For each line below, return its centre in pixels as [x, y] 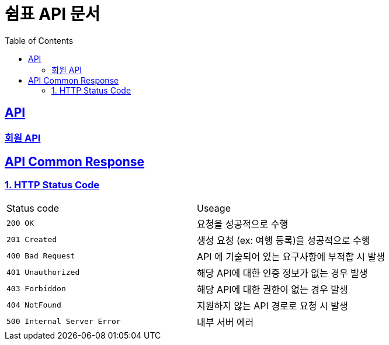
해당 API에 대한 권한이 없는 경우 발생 [272, 289]
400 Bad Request [41, 256]
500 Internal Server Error [64, 322]
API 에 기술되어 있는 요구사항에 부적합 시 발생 [291, 256]
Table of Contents [39, 40]
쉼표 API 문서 [53, 14]
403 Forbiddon [36, 289]
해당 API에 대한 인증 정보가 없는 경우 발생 [282, 273]
